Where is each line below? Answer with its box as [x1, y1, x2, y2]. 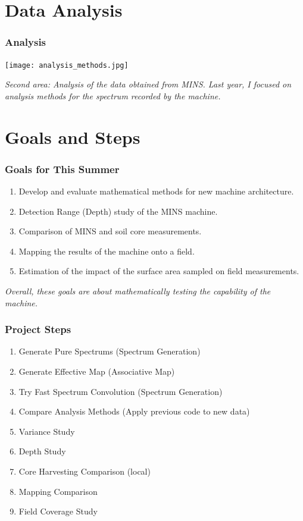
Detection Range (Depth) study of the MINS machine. [18, 205, 218, 217]
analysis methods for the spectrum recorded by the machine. [5, 89, 221, 102]
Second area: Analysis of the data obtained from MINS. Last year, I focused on [5, 78, 292, 90]
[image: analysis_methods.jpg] [5, 61, 129, 70]
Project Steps [5, 322, 71, 337]
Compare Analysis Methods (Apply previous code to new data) [18, 405, 250, 418]
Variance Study [18, 425, 75, 437]
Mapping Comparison [18, 485, 98, 497]
